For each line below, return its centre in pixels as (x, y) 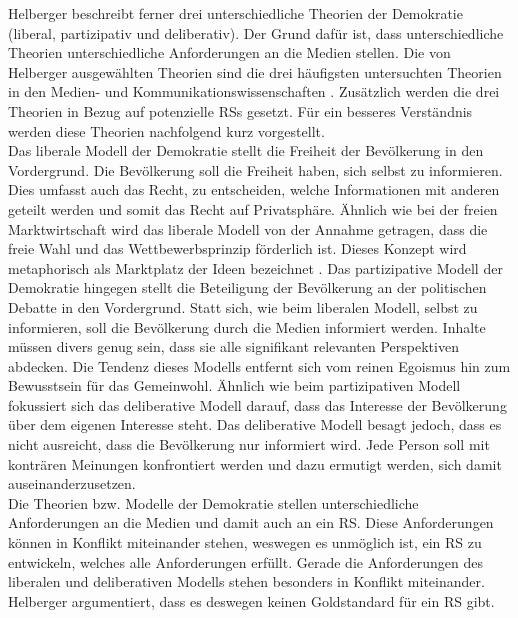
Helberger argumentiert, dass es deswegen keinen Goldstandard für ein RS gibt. (251, 600)
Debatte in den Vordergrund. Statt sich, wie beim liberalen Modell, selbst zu (243, 306)
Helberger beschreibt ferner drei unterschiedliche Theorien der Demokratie (235, 13)
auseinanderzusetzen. (72, 483)
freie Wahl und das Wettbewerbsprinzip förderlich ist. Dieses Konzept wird (237, 248)
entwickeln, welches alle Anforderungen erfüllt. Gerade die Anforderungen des (245, 561)
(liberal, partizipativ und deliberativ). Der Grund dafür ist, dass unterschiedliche (256, 32)
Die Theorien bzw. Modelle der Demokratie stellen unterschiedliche (213, 502)
